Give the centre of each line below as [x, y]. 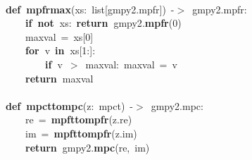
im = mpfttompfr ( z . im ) [81, 133]
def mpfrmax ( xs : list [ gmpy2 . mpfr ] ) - [90, 9]
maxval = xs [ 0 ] [59, 36]
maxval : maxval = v [131, 64]
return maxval [59, 78]
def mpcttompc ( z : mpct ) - [69, 105]
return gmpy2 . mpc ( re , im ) [88, 147]
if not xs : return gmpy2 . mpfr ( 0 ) [103, 23]
